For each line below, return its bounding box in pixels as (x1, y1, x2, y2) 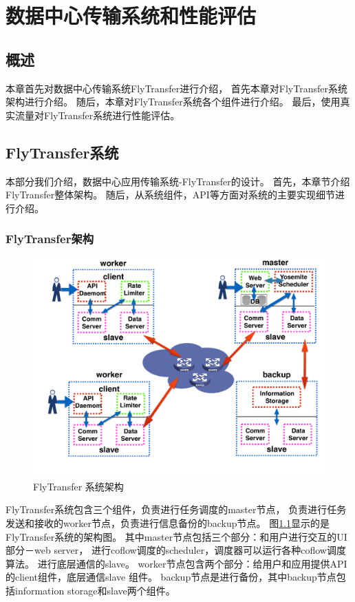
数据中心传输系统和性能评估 (6, 1, 257, 30)
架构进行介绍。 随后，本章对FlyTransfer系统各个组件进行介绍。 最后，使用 (6, 94, 341, 109)
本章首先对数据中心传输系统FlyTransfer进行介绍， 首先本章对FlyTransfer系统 (6, 81, 347, 95)
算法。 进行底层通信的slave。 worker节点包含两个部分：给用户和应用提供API (6, 556, 347, 570)
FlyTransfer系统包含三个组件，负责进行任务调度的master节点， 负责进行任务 (6, 502, 347, 517)
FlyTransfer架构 (6, 230, 94, 247)
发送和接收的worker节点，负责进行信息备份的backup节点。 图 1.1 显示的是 (6, 515, 330, 530)
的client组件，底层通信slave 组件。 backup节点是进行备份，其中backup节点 (6, 570, 336, 584)
